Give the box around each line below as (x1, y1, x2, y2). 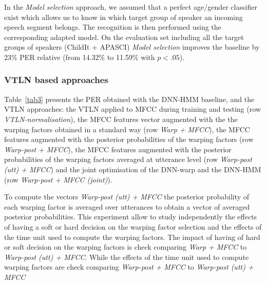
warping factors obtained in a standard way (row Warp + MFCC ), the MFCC (4, 124, 250, 134)
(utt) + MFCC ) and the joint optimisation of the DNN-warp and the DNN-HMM (4, 164, 261, 174)
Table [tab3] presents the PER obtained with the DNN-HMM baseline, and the (4, 93, 255, 104)
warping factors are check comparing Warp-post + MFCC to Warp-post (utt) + (4, 261, 254, 272)
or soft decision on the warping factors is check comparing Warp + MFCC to (4, 241, 247, 252)
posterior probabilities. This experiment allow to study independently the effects (4, 211, 257, 222)
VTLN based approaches (4, 73, 108, 86)
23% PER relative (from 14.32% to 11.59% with (4, 51, 155, 62)
